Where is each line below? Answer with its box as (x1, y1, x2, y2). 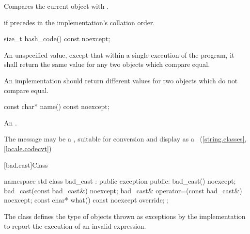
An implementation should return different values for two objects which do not (4, 75, 238, 85)
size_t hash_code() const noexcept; (4, 33, 110, 44)
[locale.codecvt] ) (4, 143, 52, 153)
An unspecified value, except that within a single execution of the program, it (4, 49, 234, 60)
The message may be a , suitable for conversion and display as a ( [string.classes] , (4, 134, 247, 144)
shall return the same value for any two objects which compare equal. (4, 59, 210, 69)
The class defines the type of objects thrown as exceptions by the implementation (4, 211, 246, 221)
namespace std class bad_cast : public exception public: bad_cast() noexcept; (4, 176, 236, 186)
